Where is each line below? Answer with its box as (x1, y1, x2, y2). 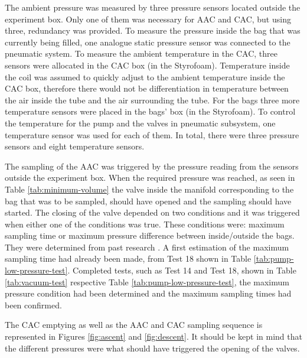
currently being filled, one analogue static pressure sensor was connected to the (5, 35, 290, 48)
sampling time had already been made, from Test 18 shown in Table (5, 252, 252, 265)
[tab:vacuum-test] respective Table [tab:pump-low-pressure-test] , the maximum (5, 275, 289, 288)
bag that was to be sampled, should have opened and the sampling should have (5, 194, 292, 207)
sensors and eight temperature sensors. (5, 140, 145, 152)
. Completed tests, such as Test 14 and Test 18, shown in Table (67, 264, 296, 276)
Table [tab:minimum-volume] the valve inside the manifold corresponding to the (5, 183, 294, 195)
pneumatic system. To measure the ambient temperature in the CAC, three (5, 47, 277, 60)
